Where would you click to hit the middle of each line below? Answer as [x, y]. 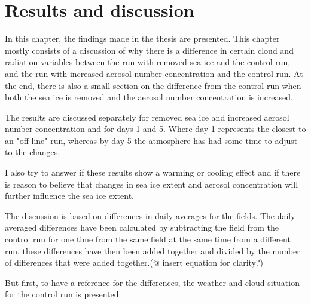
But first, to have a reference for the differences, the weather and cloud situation [152, 282]
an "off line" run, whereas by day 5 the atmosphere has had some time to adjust [151, 140]
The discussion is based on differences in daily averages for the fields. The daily [150, 215]
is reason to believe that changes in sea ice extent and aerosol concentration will [152, 184]
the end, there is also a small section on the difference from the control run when [153, 85]
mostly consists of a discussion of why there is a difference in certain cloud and [149, 50]
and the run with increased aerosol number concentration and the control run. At [154, 73]
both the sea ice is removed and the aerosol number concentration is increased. [149, 97]
